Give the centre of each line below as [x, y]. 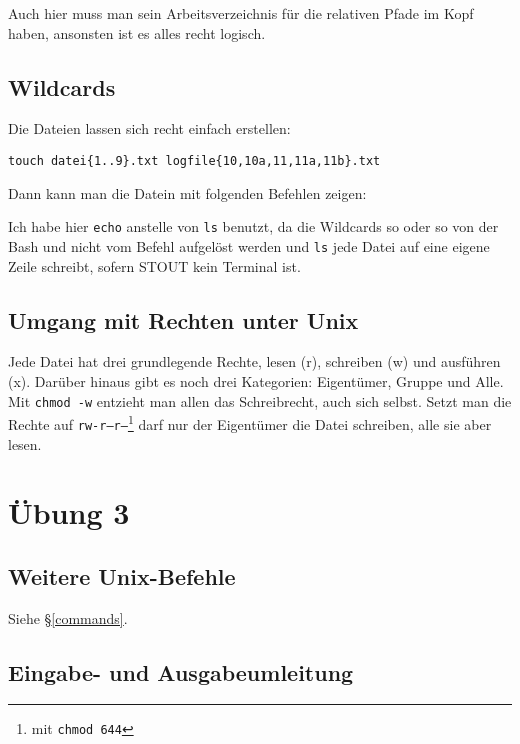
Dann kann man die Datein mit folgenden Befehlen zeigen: [187, 192]
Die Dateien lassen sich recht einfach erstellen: [149, 128]
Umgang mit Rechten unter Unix [183, 319]
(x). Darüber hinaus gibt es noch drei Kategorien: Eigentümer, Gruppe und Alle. [256, 380]
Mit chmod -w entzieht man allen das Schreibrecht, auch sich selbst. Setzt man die [260, 400]
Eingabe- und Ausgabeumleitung [181, 671]
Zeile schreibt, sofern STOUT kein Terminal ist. [154, 265]
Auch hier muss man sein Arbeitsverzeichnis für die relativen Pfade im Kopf [241, 13]
